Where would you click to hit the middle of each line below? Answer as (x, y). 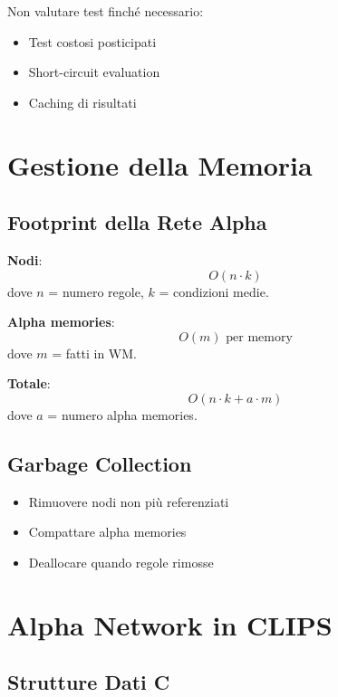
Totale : (29, 383)
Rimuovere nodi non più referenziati (129, 501)
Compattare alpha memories (107, 532)
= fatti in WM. (94, 353)
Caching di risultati (82, 102)
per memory (259, 337)
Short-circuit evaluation (94, 72)
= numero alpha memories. (122, 414)
